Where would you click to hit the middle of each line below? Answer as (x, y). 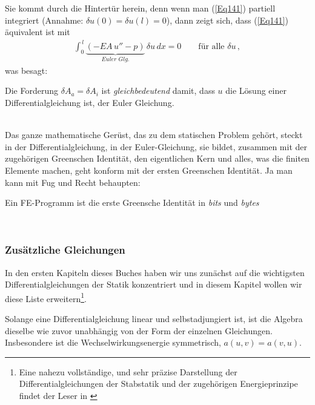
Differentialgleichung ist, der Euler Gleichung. (90, 102)
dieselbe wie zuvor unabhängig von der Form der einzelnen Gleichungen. (139, 330)
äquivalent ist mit (38, 32)
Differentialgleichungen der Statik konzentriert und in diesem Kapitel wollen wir (154, 284)
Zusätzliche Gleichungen (65, 250)
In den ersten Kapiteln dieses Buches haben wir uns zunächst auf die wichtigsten (155, 272)
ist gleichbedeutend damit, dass (158, 91)
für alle (211, 47)
